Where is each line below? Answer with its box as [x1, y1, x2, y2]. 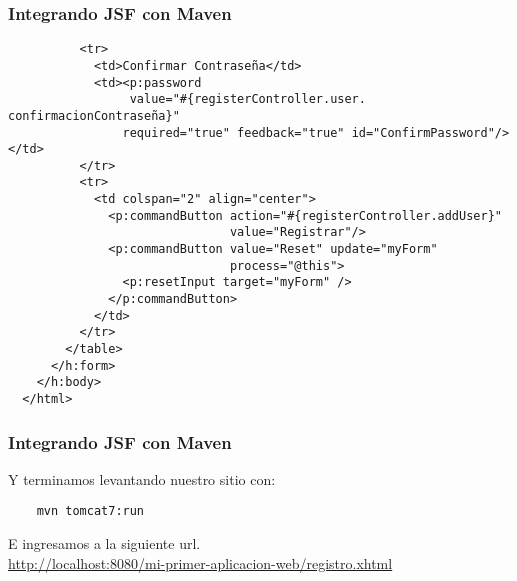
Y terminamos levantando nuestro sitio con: [8, 468, 276, 489]
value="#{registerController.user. [129, 92, 366, 107]
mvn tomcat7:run [36, 504, 145, 519]
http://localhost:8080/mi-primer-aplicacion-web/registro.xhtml [8, 552, 393, 573]
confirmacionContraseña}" [8, 108, 180, 123]
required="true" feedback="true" [122, 125, 345, 140]
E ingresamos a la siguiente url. [8, 533, 201, 554]
